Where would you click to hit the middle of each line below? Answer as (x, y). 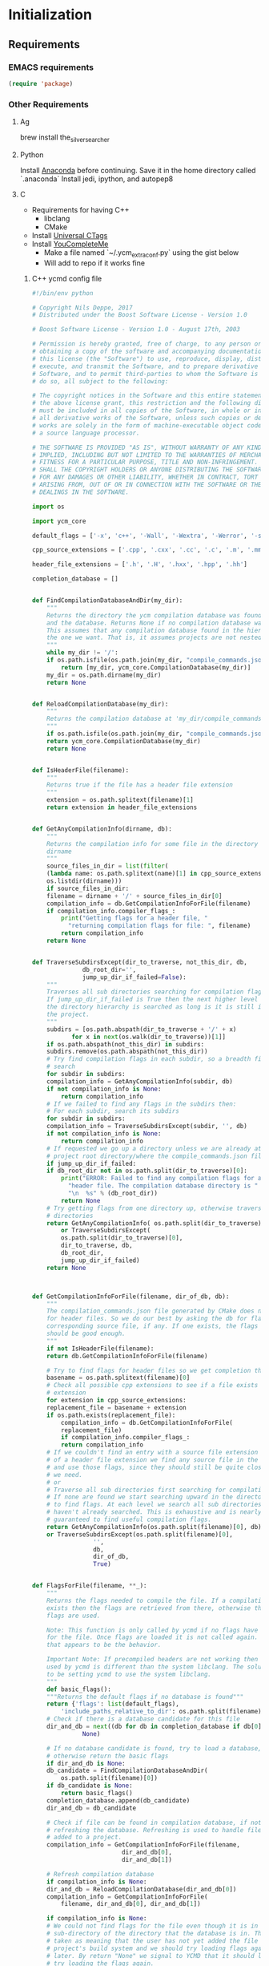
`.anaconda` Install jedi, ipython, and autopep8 (96, 179)
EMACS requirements (51, 67)
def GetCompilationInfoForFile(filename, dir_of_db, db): (130, 1297)
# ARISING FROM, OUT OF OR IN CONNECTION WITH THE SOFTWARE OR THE (147, 485)
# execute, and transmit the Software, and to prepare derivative (145, 366)
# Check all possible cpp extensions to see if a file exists (153, 1386)
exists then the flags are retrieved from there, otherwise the (156, 1608)
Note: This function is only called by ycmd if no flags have (153, 1630)
